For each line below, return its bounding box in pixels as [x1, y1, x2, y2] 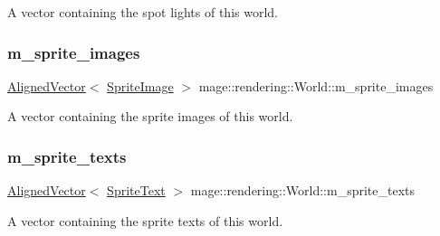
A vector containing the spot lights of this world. [7, 3, 278, 21]
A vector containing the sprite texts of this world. [7, 211, 283, 230]
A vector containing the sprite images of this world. [7, 107, 293, 126]
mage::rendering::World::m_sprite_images [198, 76, 434, 95]
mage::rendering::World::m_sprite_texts [190, 181, 416, 200]
